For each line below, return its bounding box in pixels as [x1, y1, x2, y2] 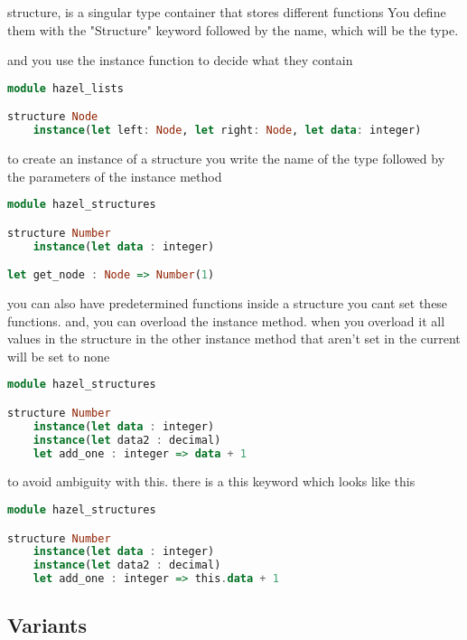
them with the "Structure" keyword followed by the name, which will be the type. [7, 20, 459, 39]
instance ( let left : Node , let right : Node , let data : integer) [33, 124, 422, 137]
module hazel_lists [7, 81, 124, 95]
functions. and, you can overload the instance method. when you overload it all [7, 311, 445, 330]
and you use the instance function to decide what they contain [7, 51, 353, 70]
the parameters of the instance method [7, 166, 222, 185]
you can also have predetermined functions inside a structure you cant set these [7, 294, 448, 313]
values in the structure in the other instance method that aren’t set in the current [7, 329, 461, 348]
